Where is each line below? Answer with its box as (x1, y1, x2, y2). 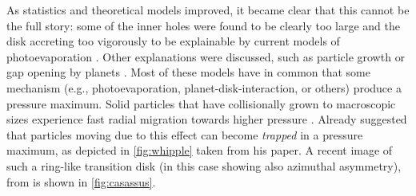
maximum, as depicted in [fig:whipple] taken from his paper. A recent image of (6, 142, 393, 159)
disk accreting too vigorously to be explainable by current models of (6, 33, 340, 49)
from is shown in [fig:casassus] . (6, 173, 156, 190)
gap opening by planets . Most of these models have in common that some (6, 64, 370, 80)
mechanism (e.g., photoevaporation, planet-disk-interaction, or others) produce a (6, 79, 402, 96)
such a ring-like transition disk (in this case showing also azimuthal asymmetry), (6, 157, 402, 174)
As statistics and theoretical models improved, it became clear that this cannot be (6, 2, 410, 18)
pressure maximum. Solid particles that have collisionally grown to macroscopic (6, 95, 396, 112)
